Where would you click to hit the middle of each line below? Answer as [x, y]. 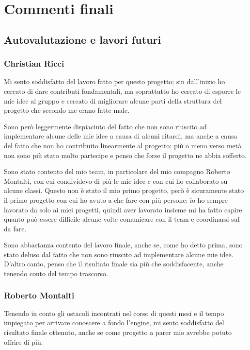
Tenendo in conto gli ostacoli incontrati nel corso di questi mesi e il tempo [114, 313]
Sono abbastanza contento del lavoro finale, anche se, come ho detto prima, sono [123, 245]
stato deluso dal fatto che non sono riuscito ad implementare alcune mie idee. [119, 254]
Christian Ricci [34, 63]
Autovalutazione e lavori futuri [83, 39]
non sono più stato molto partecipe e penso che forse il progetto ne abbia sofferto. [125, 155]
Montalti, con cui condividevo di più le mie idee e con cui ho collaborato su [116, 181]
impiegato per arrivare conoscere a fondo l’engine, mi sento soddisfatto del [114, 323]
